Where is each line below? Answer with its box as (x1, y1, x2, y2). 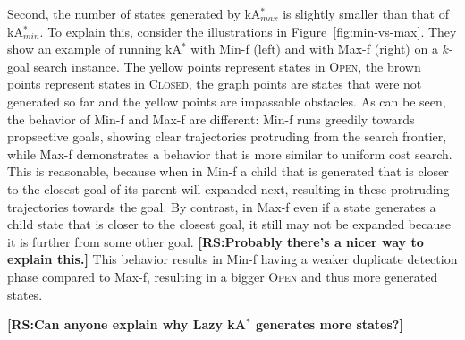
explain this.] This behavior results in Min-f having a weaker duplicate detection (7, 250, 458, 268)
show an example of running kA (7, 39, 182, 58)
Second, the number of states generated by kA (7, 4, 261, 22)
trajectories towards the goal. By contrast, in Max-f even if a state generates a (7, 197, 436, 216)
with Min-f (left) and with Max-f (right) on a (190, 39, 438, 58)
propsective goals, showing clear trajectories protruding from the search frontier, (7, 127, 447, 146)
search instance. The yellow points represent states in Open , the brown (33, 56, 421, 75)
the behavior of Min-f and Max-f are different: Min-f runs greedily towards (7, 109, 415, 128)
